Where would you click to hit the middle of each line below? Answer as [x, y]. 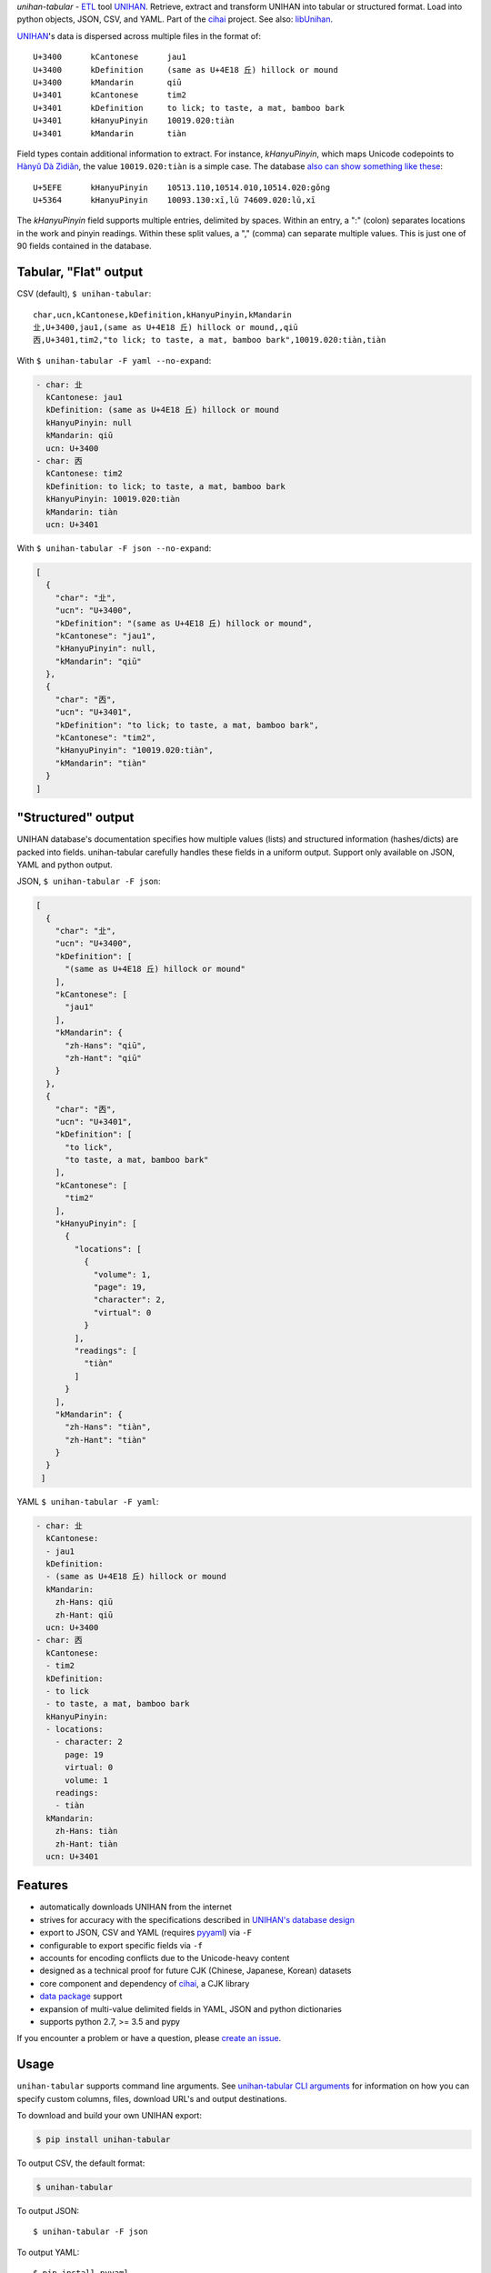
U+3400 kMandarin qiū [107, 82]
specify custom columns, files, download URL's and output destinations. [152, 2098]
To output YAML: [48, 2252]
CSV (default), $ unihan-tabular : [84, 294]
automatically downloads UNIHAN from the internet [135, 1907]
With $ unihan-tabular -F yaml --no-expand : [114, 360]
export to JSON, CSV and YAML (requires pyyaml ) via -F [146, 1933]
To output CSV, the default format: [81, 2163]
